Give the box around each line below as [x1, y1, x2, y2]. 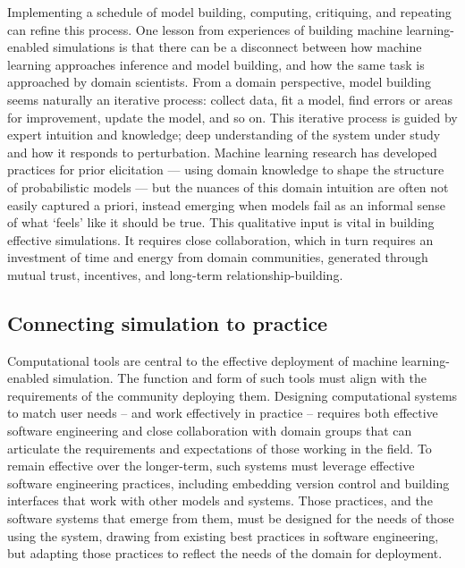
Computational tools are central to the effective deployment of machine [7, 351, 398, 369]
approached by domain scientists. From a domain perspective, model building [7, 72, 431, 91]
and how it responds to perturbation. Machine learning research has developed [7, 142, 437, 161]
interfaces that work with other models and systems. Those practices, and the [7, 491, 433, 510]
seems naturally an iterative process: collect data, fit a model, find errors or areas [7, 89, 453, 108]
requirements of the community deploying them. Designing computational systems [7, 386, 458, 404]
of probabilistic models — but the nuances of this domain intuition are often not [7, 177, 449, 196]
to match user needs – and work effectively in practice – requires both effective [7, 403, 438, 422]
